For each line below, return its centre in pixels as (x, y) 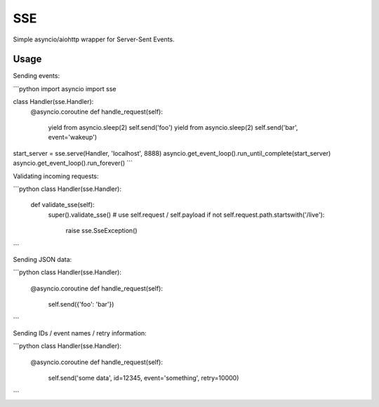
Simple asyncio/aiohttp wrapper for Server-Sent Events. (94, 39)
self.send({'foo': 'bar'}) (81, 305)
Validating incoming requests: (56, 176)
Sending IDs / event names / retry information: (80, 333)
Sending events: (36, 76)
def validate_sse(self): (62, 205)
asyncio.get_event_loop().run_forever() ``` (73, 163)
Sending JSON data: (42, 259)
